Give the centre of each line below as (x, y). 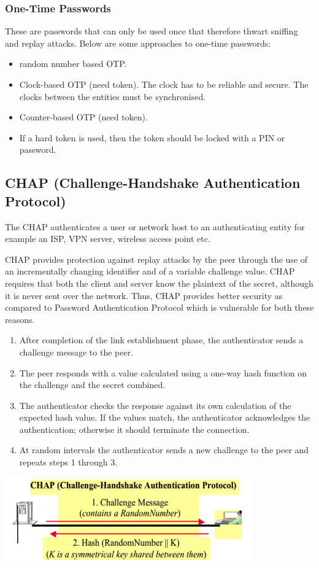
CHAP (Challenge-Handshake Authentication (153, 183)
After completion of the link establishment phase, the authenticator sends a (161, 340)
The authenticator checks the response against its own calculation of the (155, 405)
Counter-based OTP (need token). (83, 117)
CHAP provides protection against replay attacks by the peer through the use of (156, 259)
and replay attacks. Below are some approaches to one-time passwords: (138, 43)
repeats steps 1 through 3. (68, 462)
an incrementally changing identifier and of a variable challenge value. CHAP (150, 271)
